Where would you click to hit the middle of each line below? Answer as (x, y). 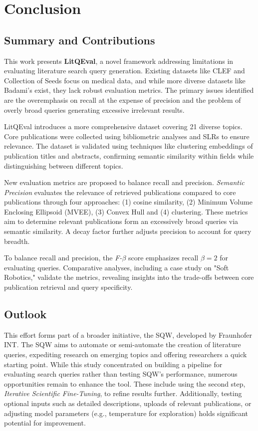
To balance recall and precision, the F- (63, 258)
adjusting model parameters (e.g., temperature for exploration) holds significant (126, 413)
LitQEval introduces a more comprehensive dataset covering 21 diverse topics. (123, 126)
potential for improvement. (45, 423)
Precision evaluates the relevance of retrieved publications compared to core (120, 192)
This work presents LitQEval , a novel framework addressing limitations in (119, 61)
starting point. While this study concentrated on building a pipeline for (113, 364)
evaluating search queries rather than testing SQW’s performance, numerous (121, 374)
